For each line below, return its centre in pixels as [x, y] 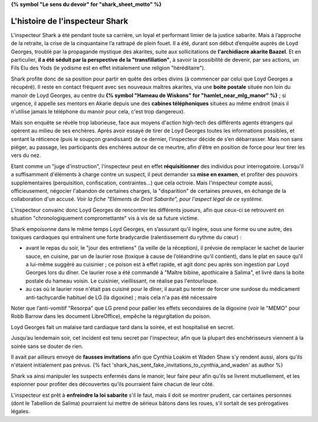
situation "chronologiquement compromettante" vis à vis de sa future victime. [105, 218]
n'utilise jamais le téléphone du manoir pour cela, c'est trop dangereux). [98, 112]
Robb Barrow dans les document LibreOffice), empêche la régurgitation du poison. [111, 316]
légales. [20, 411]
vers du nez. [26, 155]
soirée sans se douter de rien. [47, 346]
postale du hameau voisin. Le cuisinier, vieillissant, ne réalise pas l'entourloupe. [122, 281]
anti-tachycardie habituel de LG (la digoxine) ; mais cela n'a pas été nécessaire [121, 297]
